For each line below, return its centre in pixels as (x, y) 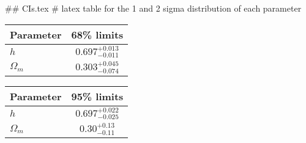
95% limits (97, 96)
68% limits (97, 34)
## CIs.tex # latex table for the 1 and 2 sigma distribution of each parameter (153, 8)
